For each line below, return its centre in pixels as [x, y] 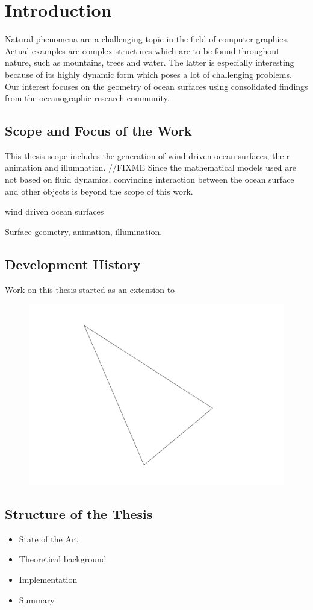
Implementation [48, 580]
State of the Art [48, 539]
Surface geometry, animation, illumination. [84, 231]
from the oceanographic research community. [87, 98]
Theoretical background [63, 559]
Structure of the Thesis [79, 514]
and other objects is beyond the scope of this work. [99, 191]
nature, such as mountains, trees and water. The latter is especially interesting [150, 62]
